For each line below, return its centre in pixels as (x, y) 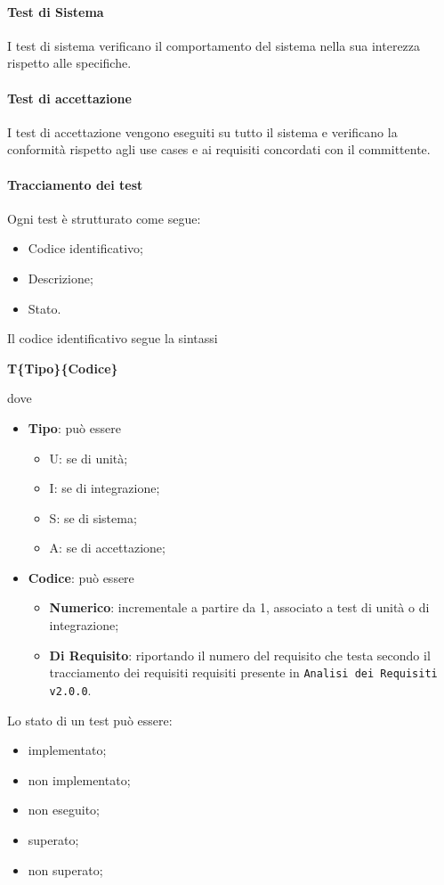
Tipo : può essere (74, 427)
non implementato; (79, 779)
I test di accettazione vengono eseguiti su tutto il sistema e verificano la (202, 131)
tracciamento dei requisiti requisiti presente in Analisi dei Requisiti (243, 672)
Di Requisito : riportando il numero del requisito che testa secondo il (240, 655)
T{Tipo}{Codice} (63, 368)
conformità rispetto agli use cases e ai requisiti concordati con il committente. (219, 149)
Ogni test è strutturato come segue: (104, 218)
